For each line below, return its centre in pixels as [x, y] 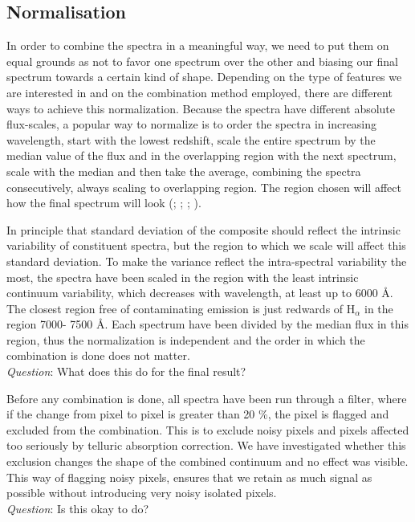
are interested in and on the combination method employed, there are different [199, 92]
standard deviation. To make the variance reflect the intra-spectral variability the [207, 261]
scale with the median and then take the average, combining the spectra [184, 171]
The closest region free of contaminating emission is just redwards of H [181, 308]
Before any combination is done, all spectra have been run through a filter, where [207, 398]
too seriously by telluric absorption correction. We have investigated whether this [206, 445]
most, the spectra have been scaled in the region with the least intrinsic [183, 277]
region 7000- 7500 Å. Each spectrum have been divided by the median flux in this [207, 324]
